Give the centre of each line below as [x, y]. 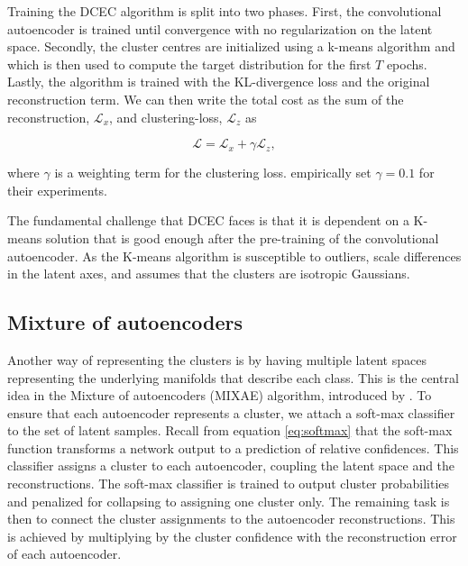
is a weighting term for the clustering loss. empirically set [213, 173]
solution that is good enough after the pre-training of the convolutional [242, 237]
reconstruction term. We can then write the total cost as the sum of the [206, 99]
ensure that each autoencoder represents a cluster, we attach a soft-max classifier [231, 412]
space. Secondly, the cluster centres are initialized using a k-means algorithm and [231, 46]
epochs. [407, 64]
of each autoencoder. [64, 554]
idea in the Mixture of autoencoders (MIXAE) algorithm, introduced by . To [220, 395]
